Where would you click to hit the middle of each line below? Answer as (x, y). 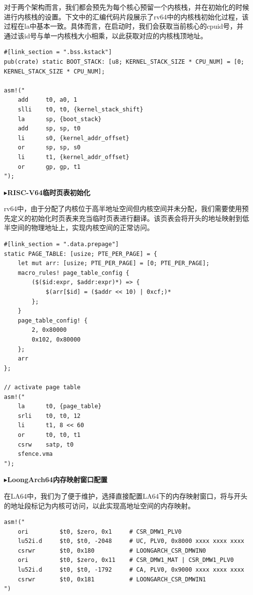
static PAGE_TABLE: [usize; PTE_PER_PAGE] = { (81, 254)
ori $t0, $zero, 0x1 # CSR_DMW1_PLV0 (100, 532)
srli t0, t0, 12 (49, 416)
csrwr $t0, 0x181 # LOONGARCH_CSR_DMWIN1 (112, 579)
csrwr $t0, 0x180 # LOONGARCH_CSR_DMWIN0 (112, 550)
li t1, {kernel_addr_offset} (73, 157)
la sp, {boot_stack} (60, 119)
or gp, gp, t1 (49, 167)
